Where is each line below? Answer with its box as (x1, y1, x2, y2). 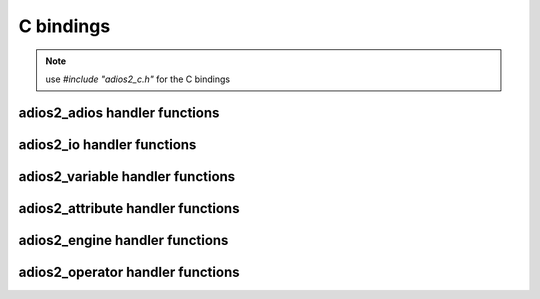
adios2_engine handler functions (18, 231, 229, 249)
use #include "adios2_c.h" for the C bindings (45, 73, 230, 85)
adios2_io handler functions (18, 136, 197, 153)
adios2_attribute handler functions (18, 200, 240, 217)
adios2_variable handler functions (18, 168, 236, 185)
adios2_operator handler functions (18, 263, 240, 280)
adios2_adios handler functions (18, 104, 220, 121)
